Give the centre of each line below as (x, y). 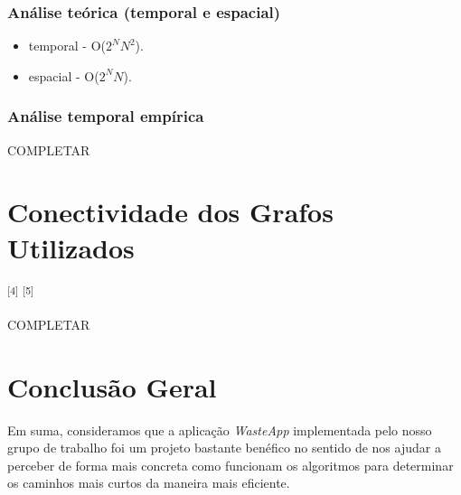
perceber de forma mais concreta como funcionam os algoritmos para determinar (230, 465)
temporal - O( (67, 46)
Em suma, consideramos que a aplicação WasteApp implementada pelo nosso (220, 430)
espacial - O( (64, 75)
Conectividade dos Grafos (170, 212)
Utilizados (71, 247)
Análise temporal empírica (106, 116)
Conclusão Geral (112, 386)
